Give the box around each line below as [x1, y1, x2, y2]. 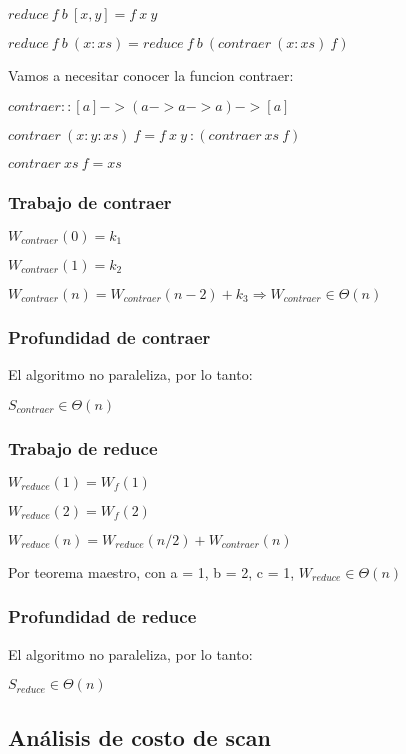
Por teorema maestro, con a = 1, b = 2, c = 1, [8, 561, 295, 582]
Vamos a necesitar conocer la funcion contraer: [8, 65, 294, 85]
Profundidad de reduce [8, 604, 197, 629]
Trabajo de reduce [8, 435, 158, 460]
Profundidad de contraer [8, 324, 211, 349]
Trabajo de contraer [8, 189, 172, 214]
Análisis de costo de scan [8, 721, 271, 752]
